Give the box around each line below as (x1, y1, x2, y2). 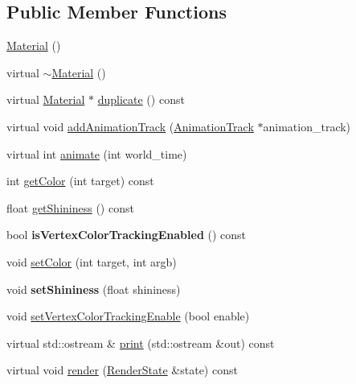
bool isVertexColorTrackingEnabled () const (6, 226, 247, 243)
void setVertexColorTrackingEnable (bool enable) (6, 308, 250, 324)
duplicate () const (97, 91, 185, 108)
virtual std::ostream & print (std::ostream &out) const (6, 334, 275, 351)
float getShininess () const (6, 199, 134, 216)
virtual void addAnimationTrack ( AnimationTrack (6, 118, 254, 134)
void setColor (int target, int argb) (6, 253, 177, 270)
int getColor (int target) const (6, 172, 154, 189)
